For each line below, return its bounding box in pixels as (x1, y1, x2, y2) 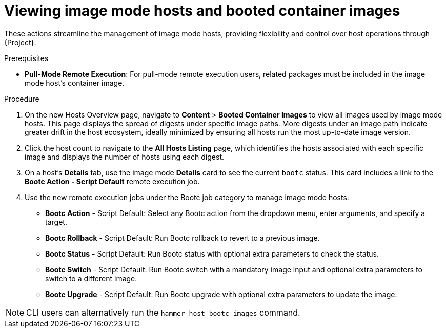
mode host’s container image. (25, 78, 125, 87)
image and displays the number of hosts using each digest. (25, 152, 225, 161)
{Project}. (4, 37, 36, 47)
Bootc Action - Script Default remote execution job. (25, 177, 200, 186)
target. (45, 217, 67, 226)
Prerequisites (4, 53, 49, 63)
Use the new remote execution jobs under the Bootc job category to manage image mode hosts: (25, 192, 349, 202)
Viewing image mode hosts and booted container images (4, 2, 400, 19)
